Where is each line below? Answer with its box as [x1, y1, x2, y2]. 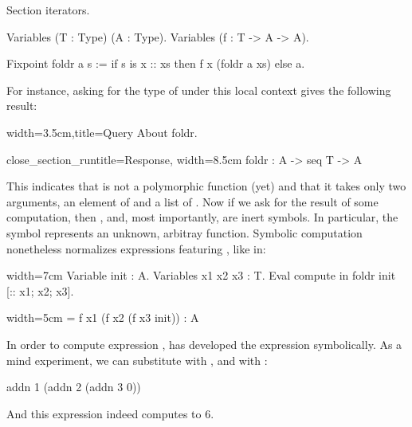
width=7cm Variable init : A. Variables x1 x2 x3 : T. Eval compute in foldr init [6, 267, 396, 284]
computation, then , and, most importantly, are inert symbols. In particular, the [6, 209, 398, 225]
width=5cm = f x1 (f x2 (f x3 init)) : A [6, 309, 199, 326]
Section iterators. [6, 2, 90, 18]
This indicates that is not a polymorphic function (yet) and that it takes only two [6, 178, 406, 194]
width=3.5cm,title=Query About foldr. [6, 123, 198, 140]
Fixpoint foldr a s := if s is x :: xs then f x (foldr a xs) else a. [6, 55, 305, 72]
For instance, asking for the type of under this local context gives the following [6, 81, 391, 98]
